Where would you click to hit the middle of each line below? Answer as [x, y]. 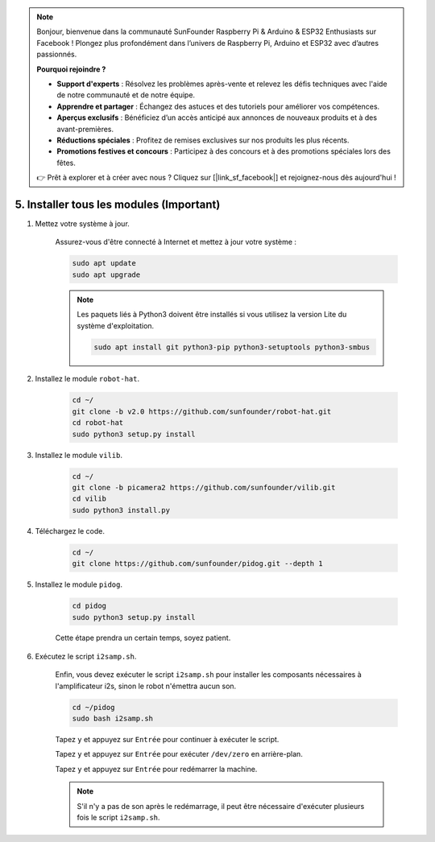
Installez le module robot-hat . [87, 379]
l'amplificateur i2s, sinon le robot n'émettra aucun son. [146, 686]
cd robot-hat [98, 423]
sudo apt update [104, 263]
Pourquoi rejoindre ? [71, 69]
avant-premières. [85, 129]
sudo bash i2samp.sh [112, 719]
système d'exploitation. [116, 325]
